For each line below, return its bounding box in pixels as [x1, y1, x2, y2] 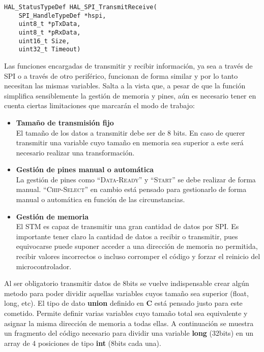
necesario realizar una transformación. [16, 147, 135, 157]
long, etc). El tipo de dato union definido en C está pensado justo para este [4, 298, 243, 308]
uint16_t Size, [18, 37, 70, 45]
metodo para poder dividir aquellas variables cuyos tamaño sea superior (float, [4, 287, 249, 298]
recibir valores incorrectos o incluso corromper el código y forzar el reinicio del [16, 251, 260, 262]
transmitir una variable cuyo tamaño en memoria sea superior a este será [16, 137, 244, 148]
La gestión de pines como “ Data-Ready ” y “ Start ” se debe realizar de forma [16, 174, 256, 184]
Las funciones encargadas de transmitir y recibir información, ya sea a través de [4, 60, 253, 71]
